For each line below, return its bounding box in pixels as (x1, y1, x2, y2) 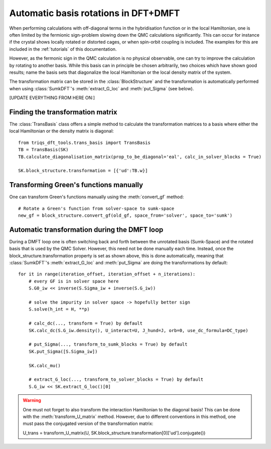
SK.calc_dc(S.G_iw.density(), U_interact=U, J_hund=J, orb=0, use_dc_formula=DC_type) (28, 328, 248, 333)
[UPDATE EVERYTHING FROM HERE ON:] (9, 95, 95, 101)
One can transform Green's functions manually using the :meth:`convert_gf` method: (9, 194, 184, 200)
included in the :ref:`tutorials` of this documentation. (9, 46, 117, 52)
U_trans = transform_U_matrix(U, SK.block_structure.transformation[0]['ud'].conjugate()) (23, 429, 206, 436)
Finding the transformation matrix (9, 108, 117, 116)
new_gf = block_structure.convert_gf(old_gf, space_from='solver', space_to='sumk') (18, 213, 233, 218)
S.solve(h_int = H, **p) (28, 307, 90, 312)
